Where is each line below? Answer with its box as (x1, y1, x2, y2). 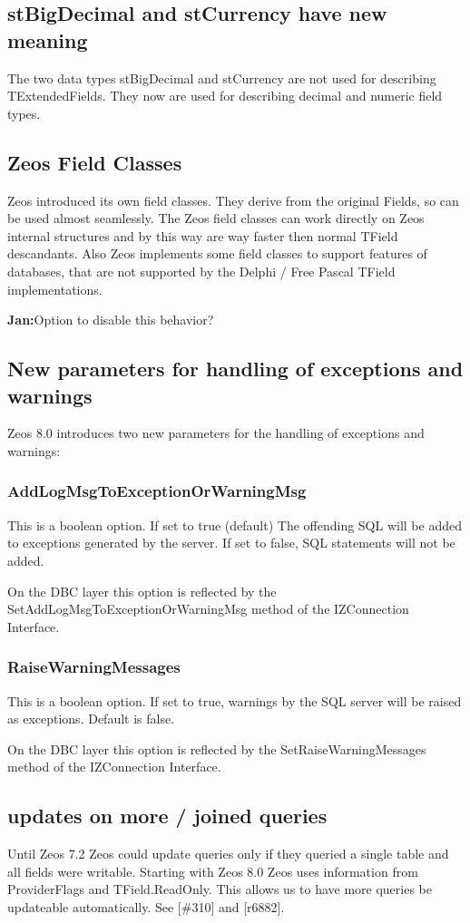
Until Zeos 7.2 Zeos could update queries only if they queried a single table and (7, 844, 449, 863)
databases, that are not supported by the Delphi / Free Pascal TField (7, 261, 396, 280)
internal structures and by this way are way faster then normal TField (7, 226, 398, 245)
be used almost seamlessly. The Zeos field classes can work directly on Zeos (7, 209, 425, 228)
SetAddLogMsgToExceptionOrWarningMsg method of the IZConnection (7, 599, 409, 618)
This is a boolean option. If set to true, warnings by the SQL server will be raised (7, 691, 462, 710)
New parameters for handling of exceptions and (7, 355, 464, 383)
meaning (7, 25, 88, 53)
